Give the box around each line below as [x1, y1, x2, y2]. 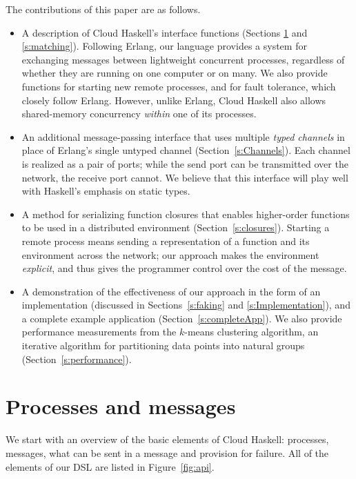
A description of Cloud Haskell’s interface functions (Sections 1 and [21, 25, 308, 39]
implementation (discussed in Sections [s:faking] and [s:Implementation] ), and [21, 297, 350, 312]
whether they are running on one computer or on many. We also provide [21, 66, 328, 80]
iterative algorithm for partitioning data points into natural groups [21, 338, 305, 353]
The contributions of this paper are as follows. [6, 2, 201, 16]
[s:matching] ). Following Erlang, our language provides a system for [21, 39, 307, 53]
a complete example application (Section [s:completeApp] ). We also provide [21, 311, 342, 325]
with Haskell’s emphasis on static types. [21, 184, 190, 198]
